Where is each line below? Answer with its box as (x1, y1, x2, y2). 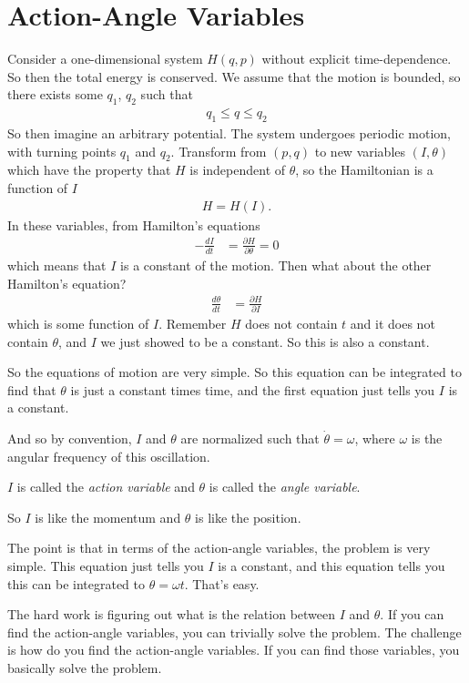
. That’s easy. (184, 574, 260, 593)
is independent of (189, 160, 286, 179)
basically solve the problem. (7, 658, 162, 677)
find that (7, 380, 56, 399)
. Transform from (170, 141, 267, 160)
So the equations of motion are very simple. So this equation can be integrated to (7, 362, 462, 382)
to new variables (314, 141, 406, 160)
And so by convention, (7, 429, 132, 448)
